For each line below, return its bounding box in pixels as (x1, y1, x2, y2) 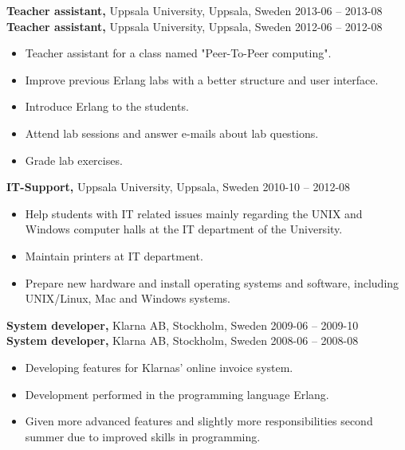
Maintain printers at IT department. (25, 247, 203, 264)
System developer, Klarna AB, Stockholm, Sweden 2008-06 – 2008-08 (6, 332, 359, 349)
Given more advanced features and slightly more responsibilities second (25, 413, 373, 429)
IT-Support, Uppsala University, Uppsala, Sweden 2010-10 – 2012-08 (6, 178, 351, 195)
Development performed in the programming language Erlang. (25, 385, 329, 402)
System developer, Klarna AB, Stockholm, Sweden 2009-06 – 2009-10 (6, 316, 359, 333)
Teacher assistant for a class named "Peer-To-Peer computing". (25, 45, 332, 61)
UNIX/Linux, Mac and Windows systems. (25, 290, 230, 307)
